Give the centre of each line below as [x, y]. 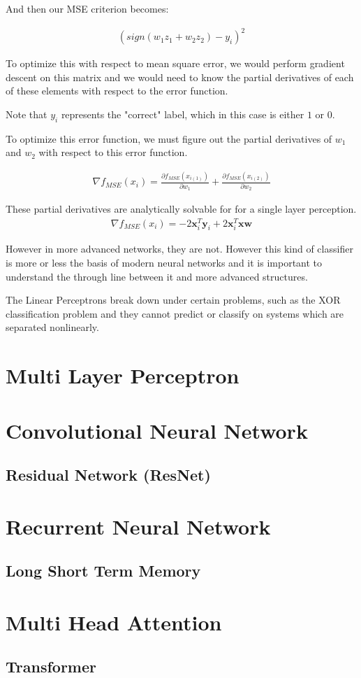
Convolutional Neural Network [157, 430]
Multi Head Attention [114, 622]
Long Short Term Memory [103, 571]
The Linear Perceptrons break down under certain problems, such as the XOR [173, 300]
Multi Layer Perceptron [123, 375]
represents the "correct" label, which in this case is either [183, 114]
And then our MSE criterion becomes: [87, 8]
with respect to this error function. [113, 152]
